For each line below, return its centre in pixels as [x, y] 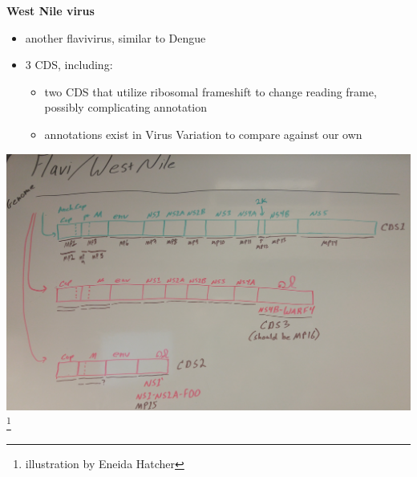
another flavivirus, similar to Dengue [115, 37]
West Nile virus [51, 10]
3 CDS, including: [69, 65]
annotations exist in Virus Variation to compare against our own [203, 134]
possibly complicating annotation [126, 107]
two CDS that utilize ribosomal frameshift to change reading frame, [211, 91]
